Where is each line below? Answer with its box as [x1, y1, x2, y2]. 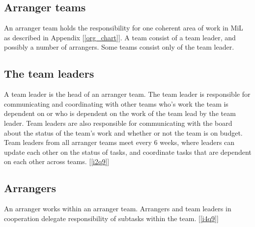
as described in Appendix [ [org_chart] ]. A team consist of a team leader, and [4, 32, 236, 42]
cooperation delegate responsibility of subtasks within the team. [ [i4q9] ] [4, 213, 219, 223]
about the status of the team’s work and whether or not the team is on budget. [4, 127, 243, 138]
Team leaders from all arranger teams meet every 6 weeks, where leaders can [4, 137, 235, 147]
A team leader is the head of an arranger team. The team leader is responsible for [4, 89, 251, 99]
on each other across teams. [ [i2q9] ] [4, 156, 110, 167]
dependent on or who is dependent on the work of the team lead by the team [4, 108, 236, 118]
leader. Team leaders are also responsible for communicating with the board [4, 117, 232, 128]
